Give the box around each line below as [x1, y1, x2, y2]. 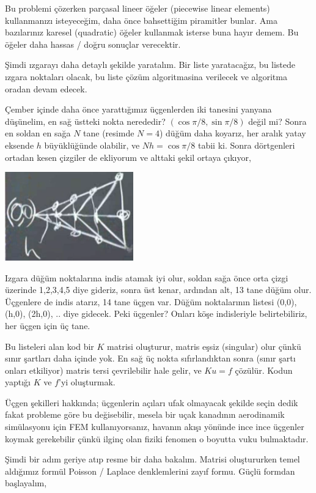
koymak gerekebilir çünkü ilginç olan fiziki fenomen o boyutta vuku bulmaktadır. [5, 432, 309, 445]
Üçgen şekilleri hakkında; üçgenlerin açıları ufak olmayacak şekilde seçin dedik [5, 396, 298, 409]
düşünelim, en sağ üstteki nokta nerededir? [5, 114, 166, 127]
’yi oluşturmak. [59, 376, 116, 388]
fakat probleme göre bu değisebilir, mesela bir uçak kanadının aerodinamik [5, 408, 285, 421]
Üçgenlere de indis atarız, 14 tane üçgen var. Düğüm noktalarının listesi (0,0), [5, 295, 297, 308]
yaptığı [5, 376, 31, 388]
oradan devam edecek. [5, 82, 87, 95]
